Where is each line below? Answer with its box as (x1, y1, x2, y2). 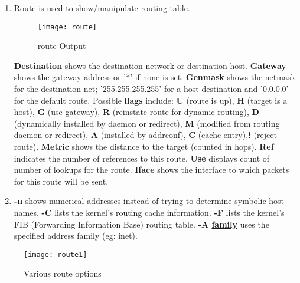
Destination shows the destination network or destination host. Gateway (14, 59, 286, 71)
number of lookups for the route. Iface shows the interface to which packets (14, 163, 289, 176)
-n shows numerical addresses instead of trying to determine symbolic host (14, 195, 285, 207)
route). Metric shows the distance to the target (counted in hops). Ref (14, 140, 274, 152)
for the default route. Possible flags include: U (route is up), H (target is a (14, 94, 288, 106)
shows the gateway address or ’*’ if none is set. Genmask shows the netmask (14, 71, 295, 83)
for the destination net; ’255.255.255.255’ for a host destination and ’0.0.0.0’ (14, 83, 289, 95)
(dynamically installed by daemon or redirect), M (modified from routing (14, 117, 280, 129)
